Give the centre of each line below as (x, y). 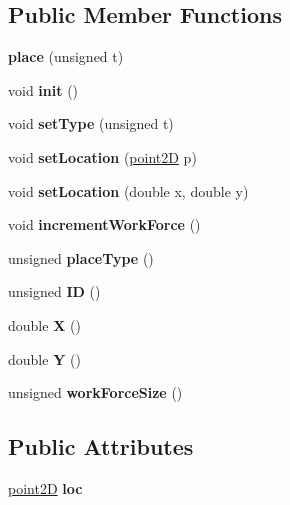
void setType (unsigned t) (91, 123)
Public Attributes (101, 446)
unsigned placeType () (81, 257)
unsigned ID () (54, 291)
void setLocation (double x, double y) (128, 190)
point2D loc (45, 487)
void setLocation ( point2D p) (102, 156)
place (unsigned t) (66, 56)
